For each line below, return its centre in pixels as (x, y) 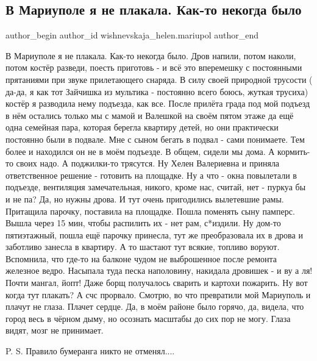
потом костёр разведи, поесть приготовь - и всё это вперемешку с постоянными (154, 67)
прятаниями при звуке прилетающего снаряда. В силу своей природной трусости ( (159, 79)
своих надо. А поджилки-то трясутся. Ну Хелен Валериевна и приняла (148, 163)
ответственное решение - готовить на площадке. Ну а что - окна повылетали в (151, 175)
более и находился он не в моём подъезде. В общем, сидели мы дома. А (140, 151)
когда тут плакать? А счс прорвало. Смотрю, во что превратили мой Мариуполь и (158, 294)
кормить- (294, 151)
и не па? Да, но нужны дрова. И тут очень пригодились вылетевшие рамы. (145, 198)
